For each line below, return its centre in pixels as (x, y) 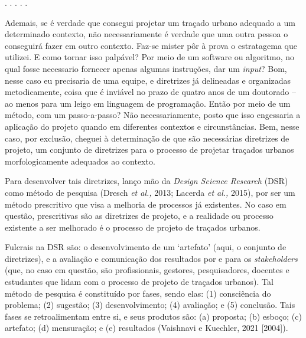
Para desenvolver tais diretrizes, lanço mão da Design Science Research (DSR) (147, 181)
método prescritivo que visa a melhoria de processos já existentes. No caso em (146, 204)
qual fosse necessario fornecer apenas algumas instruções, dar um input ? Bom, (146, 68)
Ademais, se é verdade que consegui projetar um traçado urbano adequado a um (150, 22)
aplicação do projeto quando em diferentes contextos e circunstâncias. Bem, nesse (152, 126)
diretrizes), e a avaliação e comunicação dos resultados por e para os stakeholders (151, 258)
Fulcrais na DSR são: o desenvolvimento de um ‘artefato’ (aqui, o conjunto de (146, 247)
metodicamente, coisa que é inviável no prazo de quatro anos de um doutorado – (150, 92)
